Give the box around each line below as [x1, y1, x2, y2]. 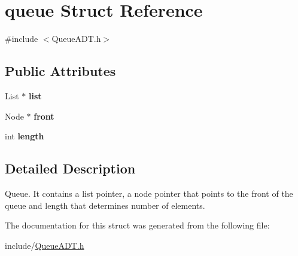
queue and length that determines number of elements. [5, 199, 205, 211]
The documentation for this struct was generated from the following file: [5, 219, 270, 231]
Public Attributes [5, 62, 116, 80]
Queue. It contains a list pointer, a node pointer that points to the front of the [5, 187, 293, 199]
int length [5, 130, 44, 142]
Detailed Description [5, 159, 136, 178]
